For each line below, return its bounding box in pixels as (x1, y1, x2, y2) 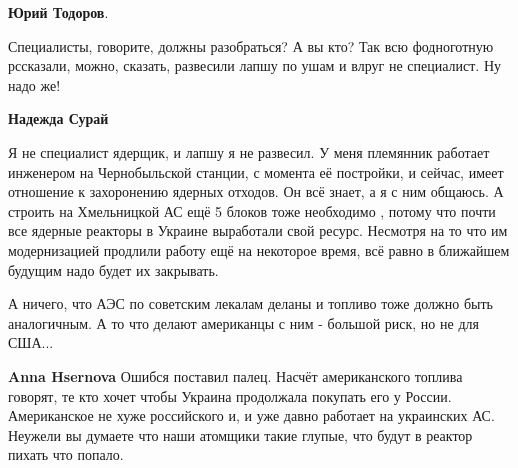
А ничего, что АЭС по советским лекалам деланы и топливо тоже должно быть (8, 293, 493, 314)
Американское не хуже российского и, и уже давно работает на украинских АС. (8, 405, 495, 426)
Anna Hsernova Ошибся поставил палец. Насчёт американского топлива (8, 365, 463, 386)
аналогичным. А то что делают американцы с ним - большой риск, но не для (8, 312, 479, 333)
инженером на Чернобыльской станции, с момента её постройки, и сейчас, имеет (8, 161, 504, 182)
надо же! (8, 74, 61, 95)
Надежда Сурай (8, 108, 109, 129)
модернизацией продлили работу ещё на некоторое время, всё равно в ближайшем (8, 239, 510, 260)
